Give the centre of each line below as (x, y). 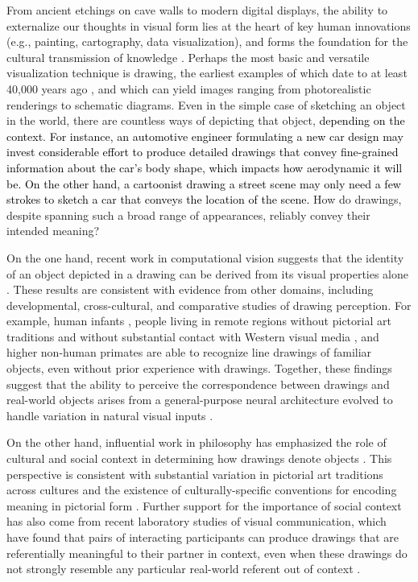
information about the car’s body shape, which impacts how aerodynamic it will (205, 167)
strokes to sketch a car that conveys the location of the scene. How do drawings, (204, 199)
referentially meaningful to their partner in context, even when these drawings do (207, 553)
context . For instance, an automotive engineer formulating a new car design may (205, 136)
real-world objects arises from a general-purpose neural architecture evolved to (200, 400)
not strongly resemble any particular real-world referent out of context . (184, 569)
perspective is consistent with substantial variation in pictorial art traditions (195, 474)
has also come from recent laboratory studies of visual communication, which (197, 521)
